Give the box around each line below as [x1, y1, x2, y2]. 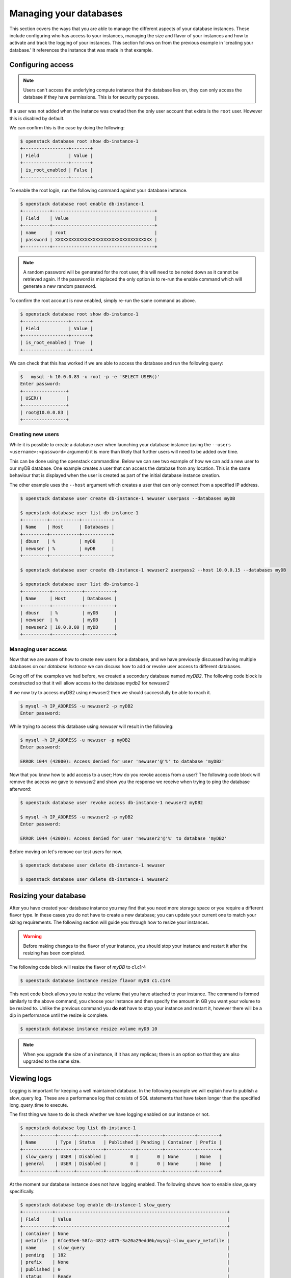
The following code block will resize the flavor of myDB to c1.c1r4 [9, 964, 146, 970]
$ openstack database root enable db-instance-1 [20, 201, 144, 207]
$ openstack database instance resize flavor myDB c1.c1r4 [20, 978, 171, 984]
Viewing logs [9, 1074, 52, 1083]
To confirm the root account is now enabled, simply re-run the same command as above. [9, 297, 196, 304]
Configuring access [9, 60, 74, 69]
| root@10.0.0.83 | [20, 409, 69, 415]
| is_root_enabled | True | [20, 340, 93, 346]
